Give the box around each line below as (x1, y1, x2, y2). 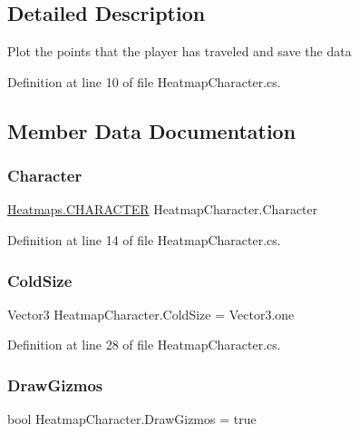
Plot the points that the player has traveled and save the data (7, 42, 352, 61)
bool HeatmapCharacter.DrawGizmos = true (7, 409, 257, 429)
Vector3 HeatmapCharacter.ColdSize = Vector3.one (7, 304, 295, 323)
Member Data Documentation (7, 116, 296, 144)
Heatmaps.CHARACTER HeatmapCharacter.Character (7, 200, 318, 219)
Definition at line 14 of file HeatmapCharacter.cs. (7, 230, 281, 249)
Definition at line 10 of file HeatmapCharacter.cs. (7, 72, 281, 91)
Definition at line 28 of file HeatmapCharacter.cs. (7, 335, 281, 354)
